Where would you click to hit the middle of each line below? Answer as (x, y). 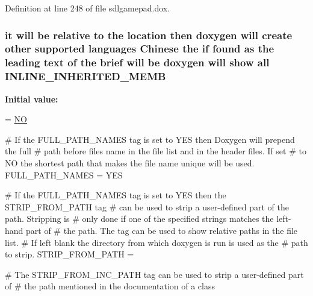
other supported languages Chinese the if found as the (140, 49)
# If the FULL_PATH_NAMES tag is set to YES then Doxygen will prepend (150, 139)
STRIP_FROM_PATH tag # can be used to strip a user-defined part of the (147, 206)
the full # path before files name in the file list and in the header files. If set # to (156, 151)
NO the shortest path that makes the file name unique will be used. (130, 162)
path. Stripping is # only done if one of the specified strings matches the (139, 219)
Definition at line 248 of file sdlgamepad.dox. (88, 8)
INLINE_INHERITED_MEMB (85, 76)
